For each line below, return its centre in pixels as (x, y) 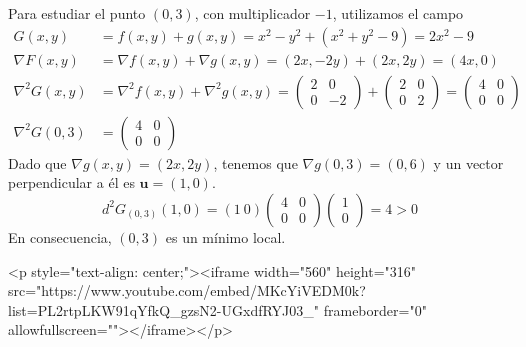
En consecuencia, (60, 236)
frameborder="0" (375, 309)
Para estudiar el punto (77, 13)
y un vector (468, 162)
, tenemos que (255, 162)
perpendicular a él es (71, 182)
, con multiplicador (252, 13)
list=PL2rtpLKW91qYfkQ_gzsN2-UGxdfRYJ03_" (164, 309)
